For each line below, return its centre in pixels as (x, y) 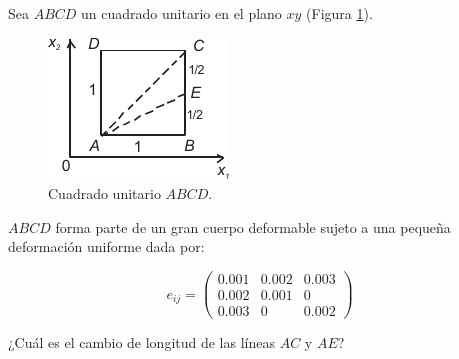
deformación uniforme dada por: (106, 246)
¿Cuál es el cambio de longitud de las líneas (141, 342)
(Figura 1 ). (339, 13)
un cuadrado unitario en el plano (181, 13)
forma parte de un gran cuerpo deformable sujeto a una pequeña (253, 226)
